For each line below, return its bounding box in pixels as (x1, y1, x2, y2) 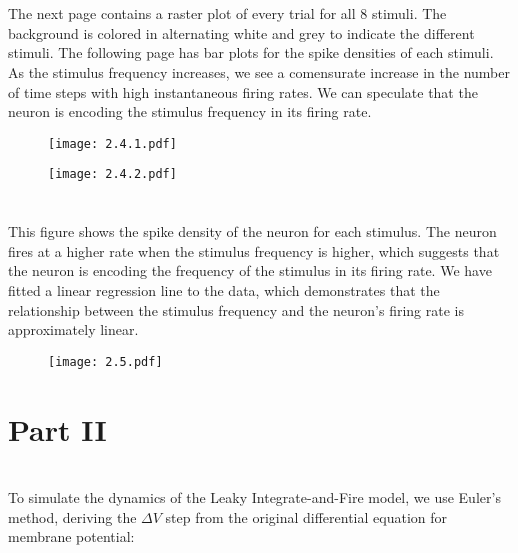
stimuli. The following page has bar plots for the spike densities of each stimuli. (8, 42, 494, 63)
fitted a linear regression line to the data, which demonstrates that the (8, 280, 440, 301)
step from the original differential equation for (165, 506, 447, 527)
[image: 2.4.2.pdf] (48, 167, 177, 182)
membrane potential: (8, 526, 135, 547)
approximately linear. (8, 319, 139, 340)
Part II (8, 408, 107, 449)
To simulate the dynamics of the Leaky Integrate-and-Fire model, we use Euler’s (8, 487, 501, 508)
